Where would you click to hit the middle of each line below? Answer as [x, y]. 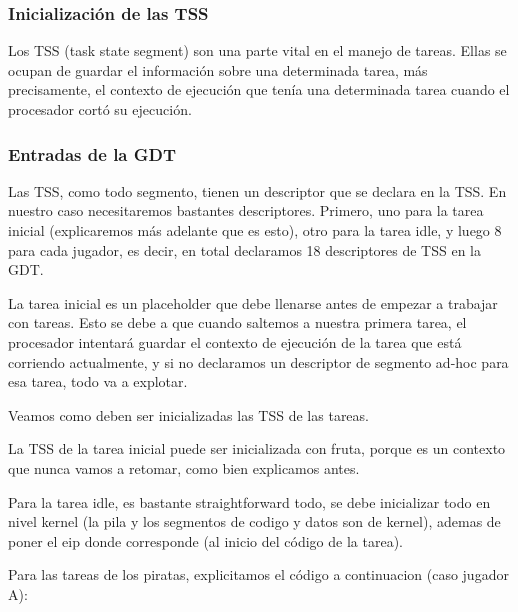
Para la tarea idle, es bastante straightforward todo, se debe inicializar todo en [249, 501]
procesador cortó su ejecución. [100, 109]
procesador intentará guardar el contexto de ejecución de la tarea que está [235, 341]
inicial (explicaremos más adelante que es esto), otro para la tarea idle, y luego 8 [255, 230]
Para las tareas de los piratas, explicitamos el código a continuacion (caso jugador [258, 574]
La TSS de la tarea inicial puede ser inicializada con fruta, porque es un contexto [257, 448]
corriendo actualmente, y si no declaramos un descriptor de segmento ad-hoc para [258, 361]
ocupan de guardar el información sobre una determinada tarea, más [218, 69]
